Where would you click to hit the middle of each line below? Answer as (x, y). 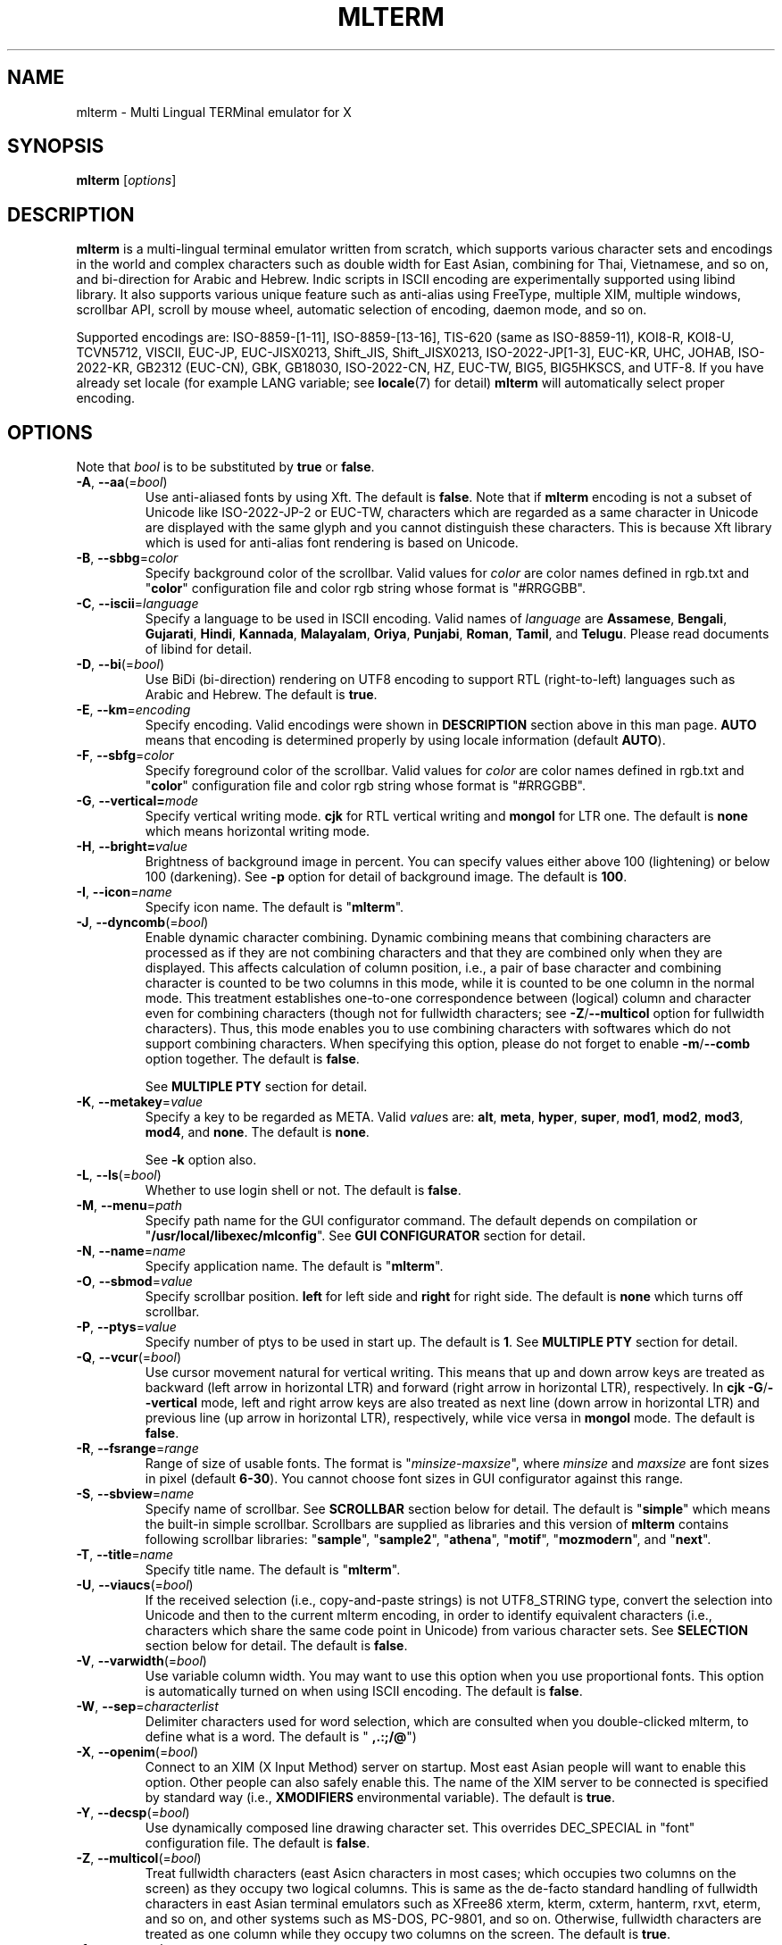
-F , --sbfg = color (125, 755)
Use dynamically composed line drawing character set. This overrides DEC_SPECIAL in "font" (420, 1828)
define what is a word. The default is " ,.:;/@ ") (281, 1737)
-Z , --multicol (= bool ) (139, 1858)
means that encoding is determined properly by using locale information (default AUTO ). (405, 740)
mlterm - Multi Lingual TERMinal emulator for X (214, 112)
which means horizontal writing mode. (258, 831)
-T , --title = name (125, 1555)
